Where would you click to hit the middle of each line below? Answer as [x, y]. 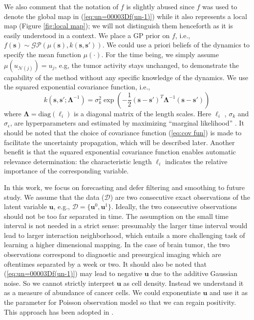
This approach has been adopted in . [59, 311]
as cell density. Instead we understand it [183, 283]
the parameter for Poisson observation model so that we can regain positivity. [120, 302]
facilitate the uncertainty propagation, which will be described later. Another [119, 142]
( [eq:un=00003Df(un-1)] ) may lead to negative [73, 273]
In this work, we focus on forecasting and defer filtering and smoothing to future [124, 187]
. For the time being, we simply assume [160, 54]
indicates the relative [196, 161]
